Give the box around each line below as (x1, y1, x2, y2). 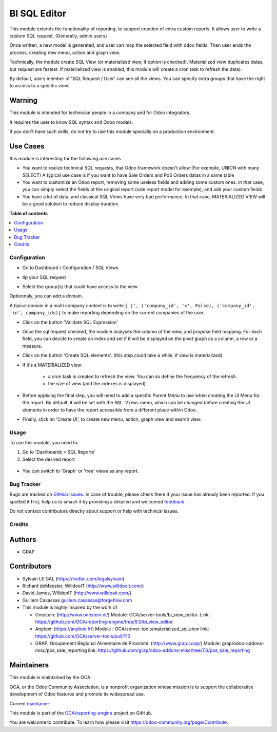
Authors (9, 535, 36, 544)
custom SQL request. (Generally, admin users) (9, 32, 107, 39)
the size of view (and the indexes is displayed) (48, 381, 146, 387)
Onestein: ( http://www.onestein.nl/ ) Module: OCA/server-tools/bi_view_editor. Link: (35, 611, 210, 617)
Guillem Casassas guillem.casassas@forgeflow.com (22, 597, 132, 603)
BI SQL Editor (9, 8, 67, 19)
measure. (22, 343, 43, 349)
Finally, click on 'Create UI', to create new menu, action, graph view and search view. (22, 416, 202, 422)
